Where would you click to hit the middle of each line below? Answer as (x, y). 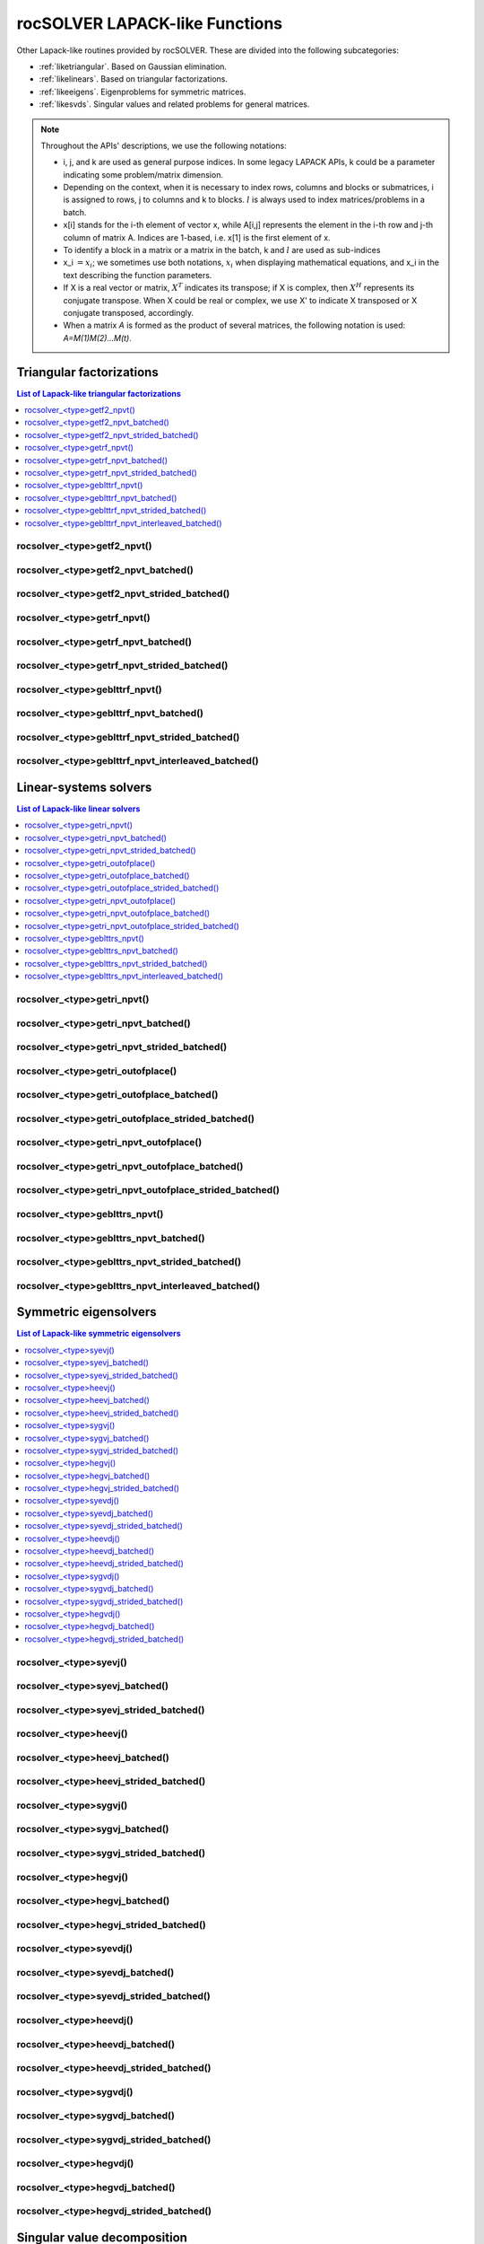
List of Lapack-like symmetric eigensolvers (99, 1334)
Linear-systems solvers (84, 787)
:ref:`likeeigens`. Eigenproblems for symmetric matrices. (143, 92)
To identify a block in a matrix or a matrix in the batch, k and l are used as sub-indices (222, 250)
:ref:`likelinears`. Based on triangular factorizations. (134, 79)
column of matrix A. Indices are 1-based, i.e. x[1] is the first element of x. (197, 237)
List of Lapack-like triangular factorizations (99, 393)
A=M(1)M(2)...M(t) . (97, 337)
